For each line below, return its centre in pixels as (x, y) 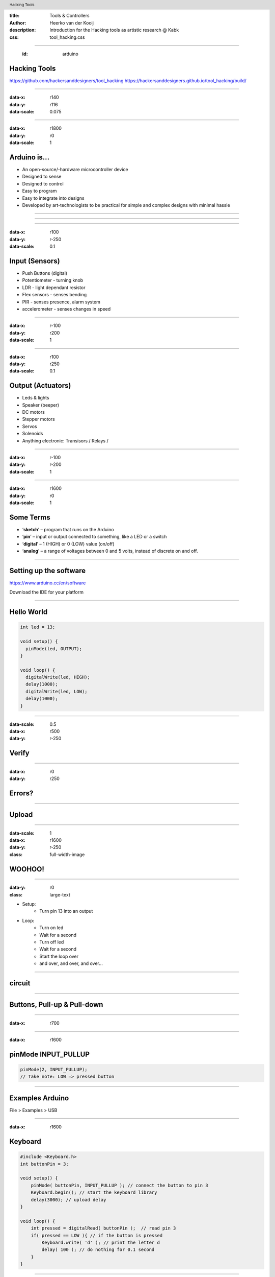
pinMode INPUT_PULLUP (50, 1054)
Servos (30, 426)
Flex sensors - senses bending (54, 295)
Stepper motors (39, 419)
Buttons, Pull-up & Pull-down (56, 1004)
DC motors (34, 412)
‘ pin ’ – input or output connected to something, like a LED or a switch (94, 537)
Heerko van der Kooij (72, 22)
